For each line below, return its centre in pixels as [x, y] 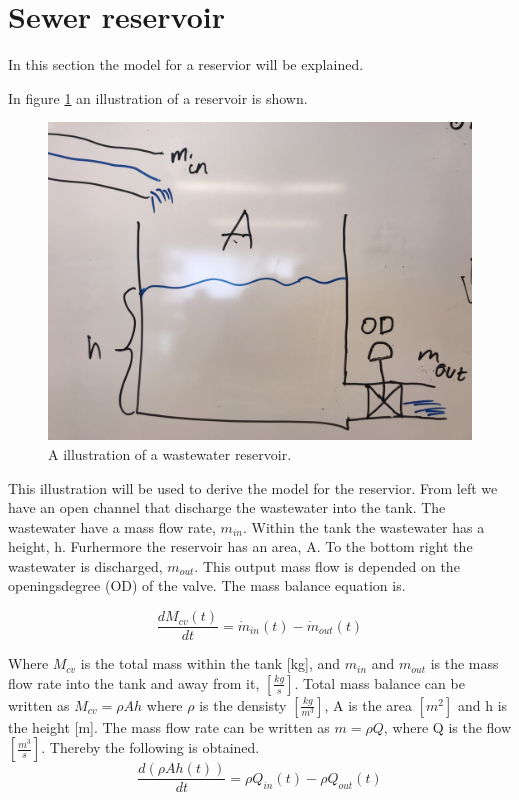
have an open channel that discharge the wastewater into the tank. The [227, 507]
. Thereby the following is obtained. [150, 747]
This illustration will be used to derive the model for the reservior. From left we [253, 487]
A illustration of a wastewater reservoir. [170, 453]
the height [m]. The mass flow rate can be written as [169, 726]
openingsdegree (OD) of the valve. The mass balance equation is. [207, 585]
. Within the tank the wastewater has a [363, 526]
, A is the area [368, 704]
